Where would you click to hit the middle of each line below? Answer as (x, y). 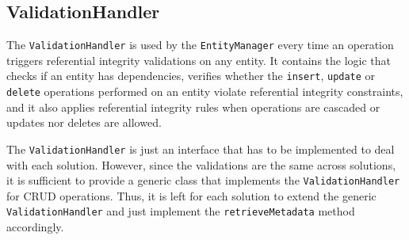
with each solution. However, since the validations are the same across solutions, (201, 164)
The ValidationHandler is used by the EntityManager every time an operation (200, 45)
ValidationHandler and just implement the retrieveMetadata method (181, 211)
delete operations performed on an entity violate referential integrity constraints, (205, 91)
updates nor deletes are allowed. (84, 122)
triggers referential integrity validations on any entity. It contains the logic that (199, 60)
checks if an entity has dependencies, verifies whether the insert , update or (191, 76)
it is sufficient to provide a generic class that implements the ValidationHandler (203, 180)
